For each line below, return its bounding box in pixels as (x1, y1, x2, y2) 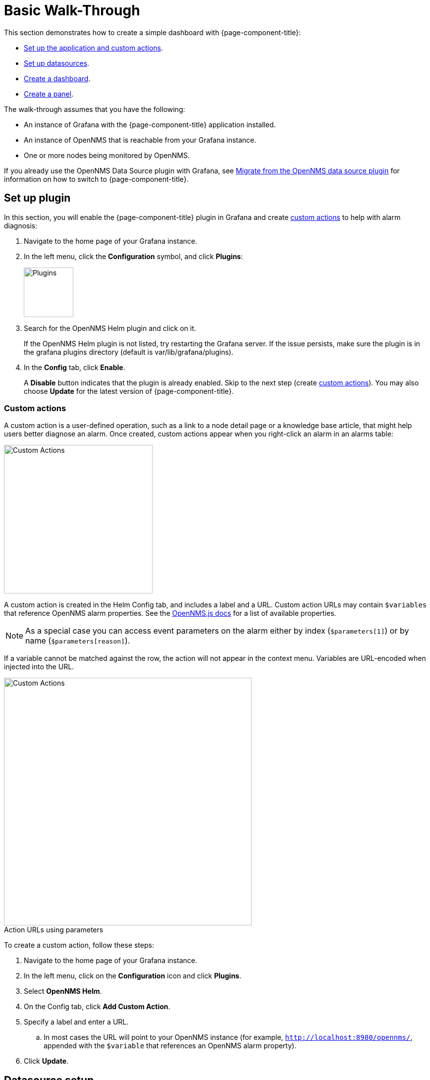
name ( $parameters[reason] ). (25, 636, 130, 646)
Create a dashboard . (24, 74, 91, 83)
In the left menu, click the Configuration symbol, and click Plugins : (24, 252, 243, 261)
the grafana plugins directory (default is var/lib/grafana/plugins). (24, 347, 233, 356)
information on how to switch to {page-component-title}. (4, 174, 189, 183)
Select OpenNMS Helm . (24, 987, 102, 996)
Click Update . (24, 1057, 69, 1066)
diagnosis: (4, 221, 38, 230)
